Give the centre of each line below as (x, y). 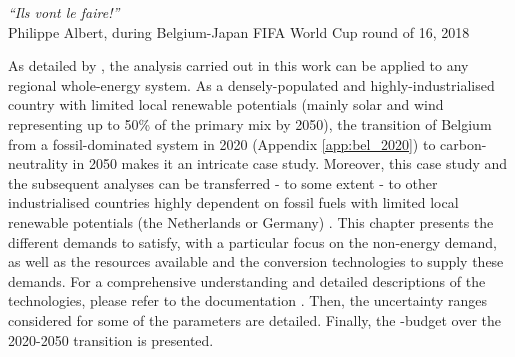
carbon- (463, 143)
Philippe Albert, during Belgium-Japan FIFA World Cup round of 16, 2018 (239, 31)
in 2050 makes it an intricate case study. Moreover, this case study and (290, 163)
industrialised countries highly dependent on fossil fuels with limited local (233, 202)
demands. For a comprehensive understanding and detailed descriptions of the (247, 280)
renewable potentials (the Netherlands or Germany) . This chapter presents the (251, 221)
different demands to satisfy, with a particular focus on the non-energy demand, (252, 241)
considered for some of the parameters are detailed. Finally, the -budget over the (254, 319)
